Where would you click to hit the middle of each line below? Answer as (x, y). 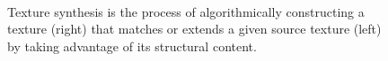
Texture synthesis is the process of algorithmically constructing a (186, 11)
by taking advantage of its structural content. (132, 46)
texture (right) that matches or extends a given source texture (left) (194, 29)
